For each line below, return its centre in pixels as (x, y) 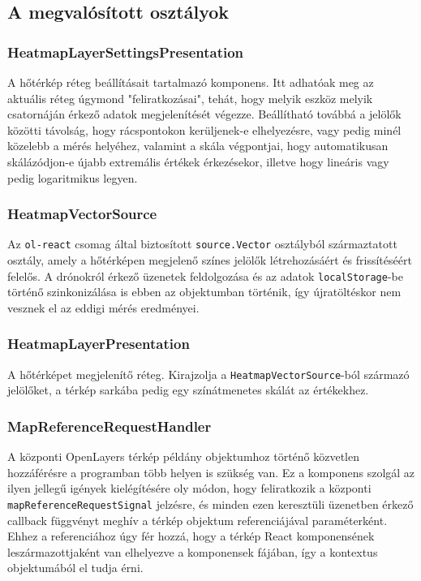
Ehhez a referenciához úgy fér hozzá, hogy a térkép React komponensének (191, 536)
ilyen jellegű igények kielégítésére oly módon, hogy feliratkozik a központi (189, 488)
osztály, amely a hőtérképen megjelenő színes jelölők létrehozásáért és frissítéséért (210, 260)
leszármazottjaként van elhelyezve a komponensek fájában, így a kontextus (193, 551)
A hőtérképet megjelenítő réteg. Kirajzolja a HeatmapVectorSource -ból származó (208, 374)
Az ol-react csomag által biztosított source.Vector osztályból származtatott (202, 244)
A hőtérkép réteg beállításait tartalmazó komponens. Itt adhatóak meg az (191, 82)
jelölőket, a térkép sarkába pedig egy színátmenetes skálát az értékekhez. (188, 390)
